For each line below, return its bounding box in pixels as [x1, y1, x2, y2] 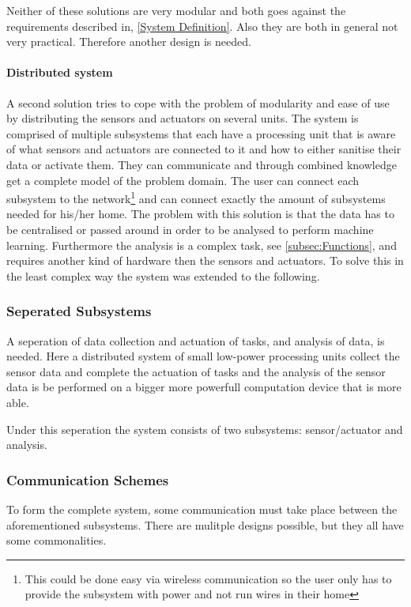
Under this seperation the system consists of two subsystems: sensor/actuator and [6, 420, 403, 437]
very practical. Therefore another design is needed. [6, 33, 251, 50]
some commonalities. [6, 532, 107, 549]
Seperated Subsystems [6, 301, 152, 321]
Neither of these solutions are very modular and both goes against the [6, 2, 346, 18]
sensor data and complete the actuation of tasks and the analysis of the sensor [6, 363, 386, 379]
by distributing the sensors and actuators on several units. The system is [6, 110, 359, 126]
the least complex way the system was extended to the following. [6, 267, 320, 284]
